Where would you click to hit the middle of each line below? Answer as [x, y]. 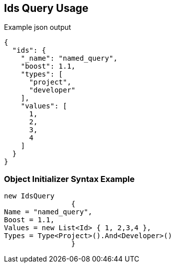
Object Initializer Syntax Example [69, 179]
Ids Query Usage [46, 8]
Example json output [38, 27]
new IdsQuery [29, 196]
